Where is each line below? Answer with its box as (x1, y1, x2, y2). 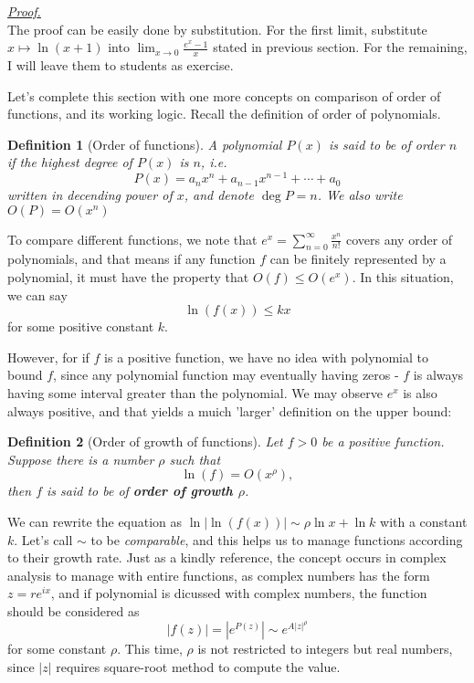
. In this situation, (352, 268, 454, 287)
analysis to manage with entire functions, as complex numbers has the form (7, 565, 430, 584)
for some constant (7, 639, 107, 658)
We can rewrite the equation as (7, 511, 183, 531)
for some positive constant (7, 317, 154, 336)
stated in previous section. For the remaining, (213, 37, 468, 57)
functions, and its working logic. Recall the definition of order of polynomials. (7, 104, 441, 123)
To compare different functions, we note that (7, 229, 258, 248)
